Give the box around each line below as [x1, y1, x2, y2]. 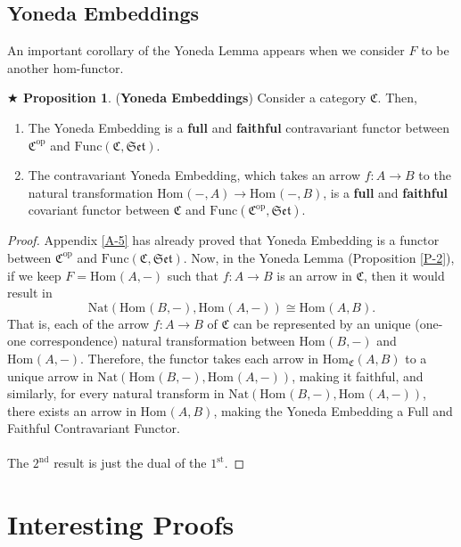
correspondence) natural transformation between [29, 331, 295, 350]
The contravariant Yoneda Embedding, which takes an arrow [28, 166, 361, 184]
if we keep [7, 265, 62, 284]
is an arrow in [276, 265, 352, 284]
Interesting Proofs [7, 506, 235, 543]
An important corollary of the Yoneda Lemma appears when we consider [7, 41, 405, 60]
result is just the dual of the [54, 453, 207, 472]
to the [418, 166, 451, 184]
